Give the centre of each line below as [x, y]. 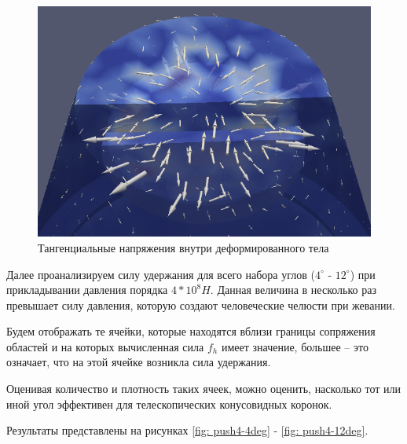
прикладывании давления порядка [87, 290]
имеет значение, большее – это [295, 346]
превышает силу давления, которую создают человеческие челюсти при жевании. [201, 305]
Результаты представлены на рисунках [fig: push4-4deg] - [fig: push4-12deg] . [187, 430]
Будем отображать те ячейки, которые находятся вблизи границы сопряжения [191, 331]
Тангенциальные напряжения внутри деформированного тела [183, 247]
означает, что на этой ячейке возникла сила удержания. [139, 362]
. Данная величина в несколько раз [293, 290]
